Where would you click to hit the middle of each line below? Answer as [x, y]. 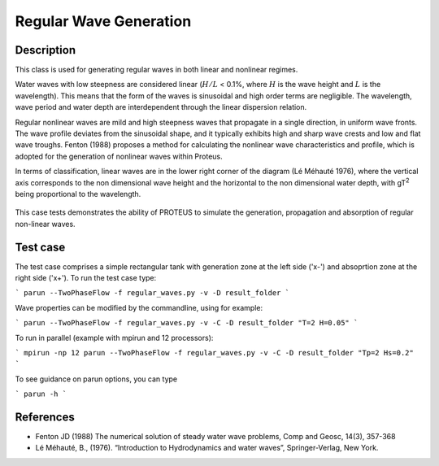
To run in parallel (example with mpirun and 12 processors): [114, 338]
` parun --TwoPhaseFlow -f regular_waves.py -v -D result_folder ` [152, 293]
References [45, 417]
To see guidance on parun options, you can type [96, 379]
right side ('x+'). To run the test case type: [86, 278]
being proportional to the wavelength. [78, 194]
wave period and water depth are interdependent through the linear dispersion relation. [161, 107]
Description [46, 50]
